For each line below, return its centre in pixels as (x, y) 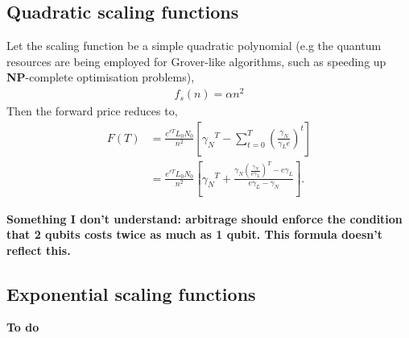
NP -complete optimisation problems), (101, 77)
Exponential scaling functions (131, 293)
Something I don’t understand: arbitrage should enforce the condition (204, 218)
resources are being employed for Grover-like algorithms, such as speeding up (196, 61)
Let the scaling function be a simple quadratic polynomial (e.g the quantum (194, 46)
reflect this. (39, 250)
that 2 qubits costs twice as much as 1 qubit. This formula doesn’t (194, 234)
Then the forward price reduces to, (92, 111)
